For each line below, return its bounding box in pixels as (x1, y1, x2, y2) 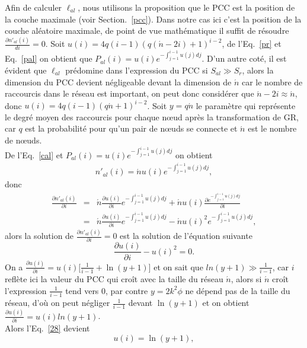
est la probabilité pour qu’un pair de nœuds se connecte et (25, 122, 238, 135)
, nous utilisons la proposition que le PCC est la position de (78, 1, 295, 13)
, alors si (231, 273, 262, 285)
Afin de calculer (5, 1, 62, 13)
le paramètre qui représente (196, 99, 296, 111)
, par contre (105, 284, 148, 296)
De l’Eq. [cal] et (5, 148, 63, 161)
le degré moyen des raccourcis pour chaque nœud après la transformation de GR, (5, 110, 299, 123)
